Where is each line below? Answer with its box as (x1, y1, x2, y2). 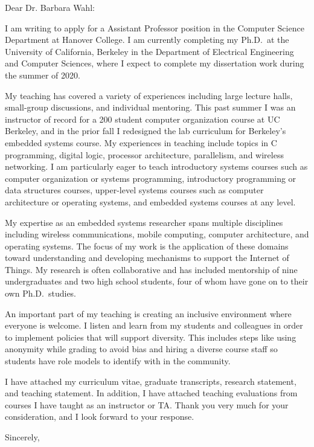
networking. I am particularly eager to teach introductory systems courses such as (5, 160, 308, 173)
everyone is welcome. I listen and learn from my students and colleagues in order (5, 319, 303, 332)
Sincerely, (5, 431, 40, 443)
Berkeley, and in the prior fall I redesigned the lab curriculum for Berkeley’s (5, 124, 286, 137)
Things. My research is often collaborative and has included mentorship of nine (5, 263, 298, 275)
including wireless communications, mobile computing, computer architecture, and (5, 228, 309, 240)
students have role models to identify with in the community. (5, 355, 231, 367)
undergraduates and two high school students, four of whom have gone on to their (5, 275, 309, 288)
